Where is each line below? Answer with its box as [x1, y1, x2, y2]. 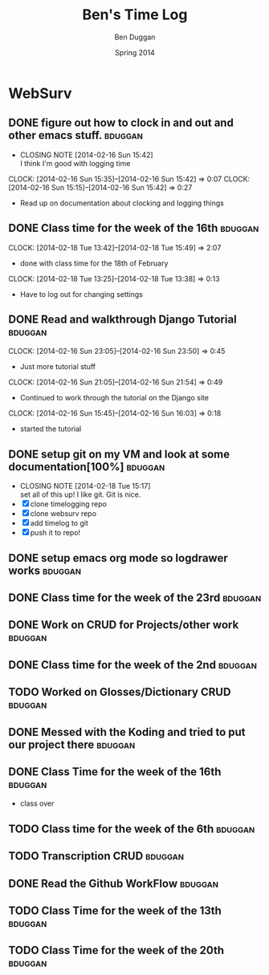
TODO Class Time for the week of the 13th [8, 904, 222, 917]
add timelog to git [30, 518, 88, 528]
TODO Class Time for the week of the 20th [8, 944, 225, 957]
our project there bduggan [8, 737, 136, 751]
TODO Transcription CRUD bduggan [8, 849, 185, 863]
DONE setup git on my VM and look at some [8, 447, 230, 461]
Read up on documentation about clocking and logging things [19, 198, 225, 208]
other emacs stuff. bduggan [8, 128, 143, 142]
